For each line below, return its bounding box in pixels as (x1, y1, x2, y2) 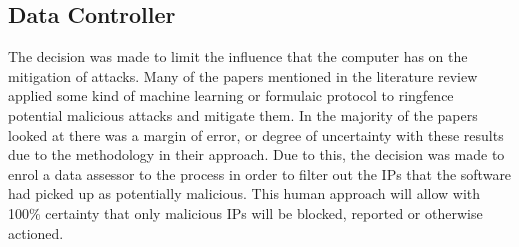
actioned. (8, 222, 64, 243)
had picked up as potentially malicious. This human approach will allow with (8, 183, 481, 204)
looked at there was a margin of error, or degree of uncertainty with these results (8, 124, 504, 145)
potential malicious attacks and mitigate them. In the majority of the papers (8, 104, 478, 125)
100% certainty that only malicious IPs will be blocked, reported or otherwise (8, 202, 483, 223)
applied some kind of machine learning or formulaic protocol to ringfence (8, 85, 454, 106)
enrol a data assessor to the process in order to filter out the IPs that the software (8, 163, 512, 184)
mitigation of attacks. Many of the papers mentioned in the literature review (8, 65, 478, 86)
